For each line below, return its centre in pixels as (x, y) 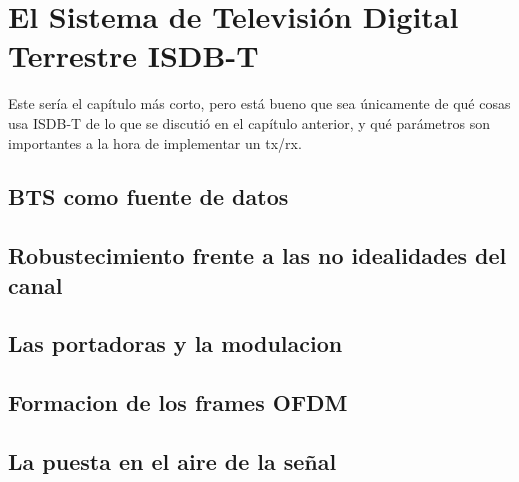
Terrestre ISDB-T (133, 55)
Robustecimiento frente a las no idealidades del (257, 255)
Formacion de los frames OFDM (178, 402)
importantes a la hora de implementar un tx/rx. (155, 142)
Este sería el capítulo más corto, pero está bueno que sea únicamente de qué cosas (259, 103)
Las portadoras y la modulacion (175, 343)
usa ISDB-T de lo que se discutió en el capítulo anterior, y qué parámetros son (249, 122)
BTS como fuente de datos (148, 196)
